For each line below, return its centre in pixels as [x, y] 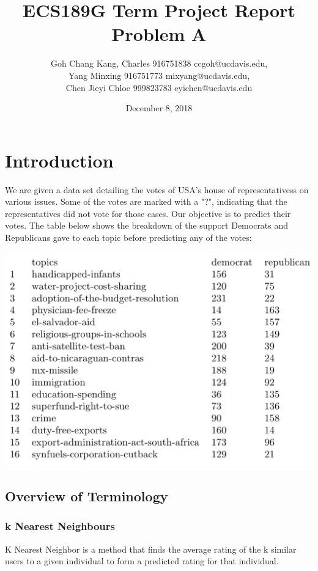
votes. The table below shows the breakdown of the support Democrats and [147, 225]
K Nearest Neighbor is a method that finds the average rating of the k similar [151, 549]
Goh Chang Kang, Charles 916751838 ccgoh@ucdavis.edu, [159, 63]
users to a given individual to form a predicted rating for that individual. [142, 561]
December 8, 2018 [159, 108]
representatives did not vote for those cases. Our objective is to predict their [148, 213]
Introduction [59, 160]
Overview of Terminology [87, 496]
